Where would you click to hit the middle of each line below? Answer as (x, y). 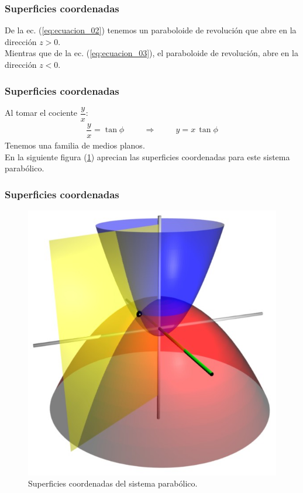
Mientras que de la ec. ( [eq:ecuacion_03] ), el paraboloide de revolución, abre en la (151, 53)
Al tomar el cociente (41, 113)
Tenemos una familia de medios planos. (75, 145)
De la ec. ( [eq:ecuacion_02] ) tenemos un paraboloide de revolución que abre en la (151, 30)
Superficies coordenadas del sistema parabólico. (113, 483)
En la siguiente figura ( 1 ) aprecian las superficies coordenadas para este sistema (147, 156)
